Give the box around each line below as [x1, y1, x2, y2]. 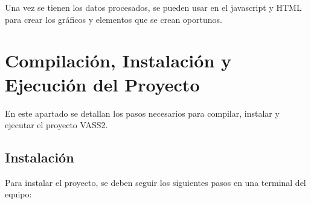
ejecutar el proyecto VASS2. [5, 119, 108, 131]
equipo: [5, 188, 32, 200]
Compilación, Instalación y [5, 48, 232, 73]
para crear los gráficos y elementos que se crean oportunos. [5, 13, 222, 25]
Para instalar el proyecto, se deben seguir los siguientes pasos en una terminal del [5, 176, 306, 188]
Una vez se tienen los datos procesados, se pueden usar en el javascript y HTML [5, 1, 302, 13]
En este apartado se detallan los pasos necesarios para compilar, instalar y [5, 107, 280, 119]
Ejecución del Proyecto [5, 72, 200, 96]
